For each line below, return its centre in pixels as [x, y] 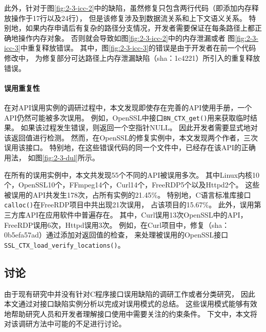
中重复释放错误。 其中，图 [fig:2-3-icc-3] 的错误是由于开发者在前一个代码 [138, 48]
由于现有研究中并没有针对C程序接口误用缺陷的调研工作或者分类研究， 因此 [130, 293]
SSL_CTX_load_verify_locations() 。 [64, 244]
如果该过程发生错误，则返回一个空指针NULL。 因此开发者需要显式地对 [139, 127]
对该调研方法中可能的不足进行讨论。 [65, 324]
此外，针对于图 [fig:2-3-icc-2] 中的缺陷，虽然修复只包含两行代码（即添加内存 [128, 8]
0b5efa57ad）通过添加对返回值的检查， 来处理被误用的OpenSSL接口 [116, 235]
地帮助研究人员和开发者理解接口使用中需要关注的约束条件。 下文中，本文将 [131, 313]
